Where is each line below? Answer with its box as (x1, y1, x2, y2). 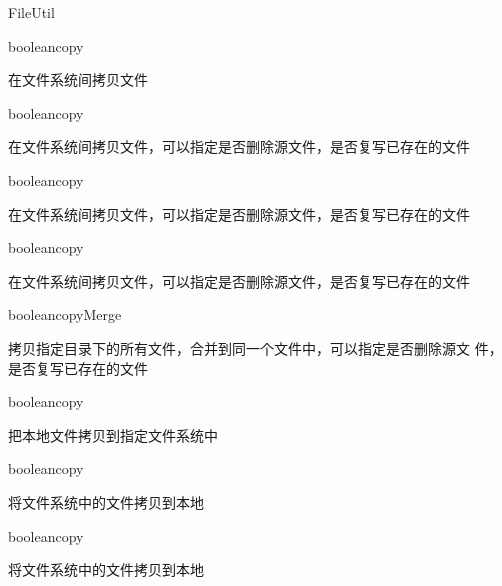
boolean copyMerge (8, 304, 122, 325)
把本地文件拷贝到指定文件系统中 (8, 424, 218, 445)
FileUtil (8, 2, 55, 22)
